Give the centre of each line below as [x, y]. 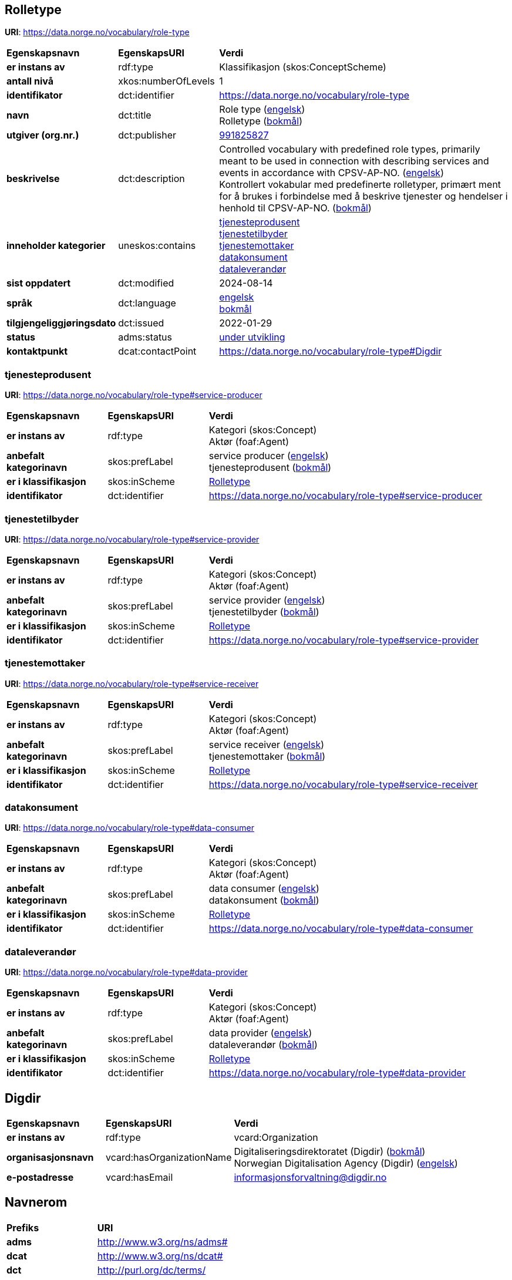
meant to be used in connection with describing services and [354, 161]
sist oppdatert [39, 283]
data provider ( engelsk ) [260, 1033]
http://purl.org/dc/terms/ [151, 1270]
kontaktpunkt [37, 351]
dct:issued [141, 323]
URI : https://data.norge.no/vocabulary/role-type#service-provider [132, 539]
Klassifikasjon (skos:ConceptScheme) [303, 67]
